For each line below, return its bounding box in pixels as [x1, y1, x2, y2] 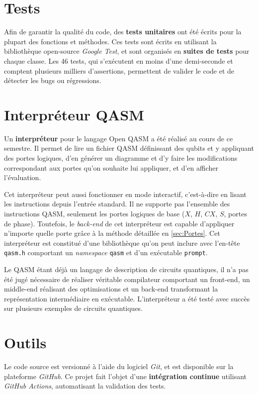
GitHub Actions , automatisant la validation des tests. [4, 381, 166, 391]
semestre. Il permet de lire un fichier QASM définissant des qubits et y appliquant [4, 143, 255, 153]
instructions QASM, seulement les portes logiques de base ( [4, 208, 185, 218]
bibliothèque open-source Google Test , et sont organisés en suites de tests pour [4, 46, 250, 56]
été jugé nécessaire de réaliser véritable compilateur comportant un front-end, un [4, 274, 250, 284]
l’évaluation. [4, 172, 41, 183]
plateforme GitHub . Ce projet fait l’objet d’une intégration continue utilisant [4, 371, 247, 381]
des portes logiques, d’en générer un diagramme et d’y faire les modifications [4, 153, 238, 163]
